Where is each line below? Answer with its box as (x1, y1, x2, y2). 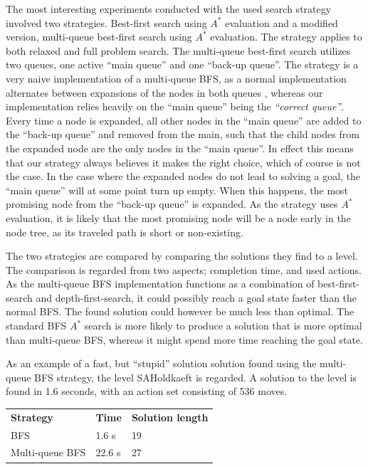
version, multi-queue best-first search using (6, 29, 192, 44)
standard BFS (6, 318, 67, 333)
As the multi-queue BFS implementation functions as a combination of (6, 276, 315, 291)
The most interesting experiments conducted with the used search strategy (6, 1, 332, 16)
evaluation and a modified (225, 15, 338, 30)
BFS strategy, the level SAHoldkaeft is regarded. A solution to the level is (34, 369, 357, 384)
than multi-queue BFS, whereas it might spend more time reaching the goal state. (6, 332, 363, 347)
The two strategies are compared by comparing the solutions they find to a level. (6, 248, 358, 263)
